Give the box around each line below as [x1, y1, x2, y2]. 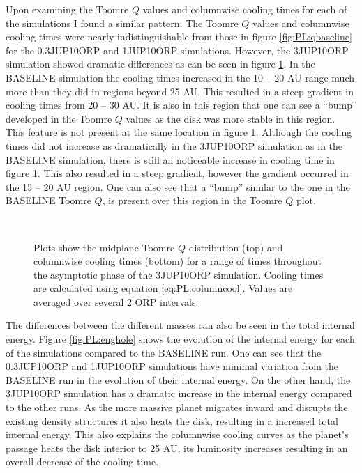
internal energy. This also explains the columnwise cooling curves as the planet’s [6, 427, 349, 442]
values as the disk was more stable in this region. [126, 111, 335, 125]
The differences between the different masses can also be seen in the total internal [6, 318, 355, 332]
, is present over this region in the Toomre [102, 193, 282, 208]
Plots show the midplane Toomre [33, 240, 175, 254]
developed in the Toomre [6, 111, 112, 125]
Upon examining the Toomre [6, 2, 129, 16]
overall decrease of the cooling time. [6, 454, 159, 469]
